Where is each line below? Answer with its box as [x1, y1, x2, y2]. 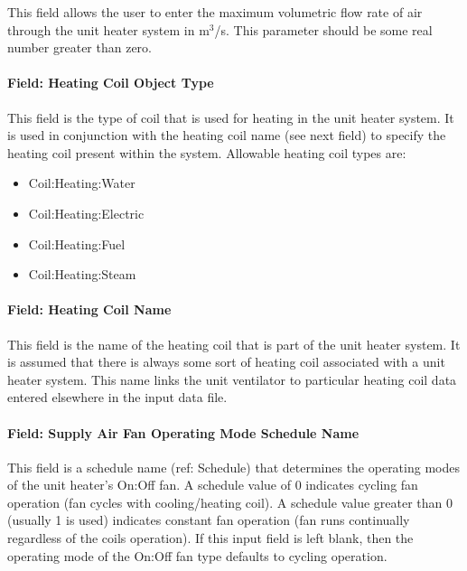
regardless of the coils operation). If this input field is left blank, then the [7, 529, 414, 548]
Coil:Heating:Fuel [28, 234, 126, 253]
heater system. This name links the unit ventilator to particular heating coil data [7, 370, 457, 388]
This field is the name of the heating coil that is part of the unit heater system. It [7, 334, 461, 353]
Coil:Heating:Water [28, 173, 135, 192]
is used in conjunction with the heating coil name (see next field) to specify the [7, 126, 446, 145]
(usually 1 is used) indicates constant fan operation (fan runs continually [7, 510, 410, 529]
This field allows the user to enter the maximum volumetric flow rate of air [7, 3, 423, 21]
